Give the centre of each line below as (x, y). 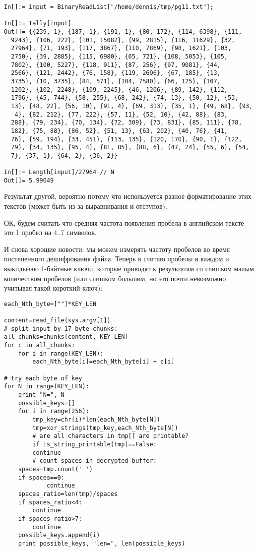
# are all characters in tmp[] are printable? (111, 436)
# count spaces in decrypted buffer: (95, 461)
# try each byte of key (43, 378)
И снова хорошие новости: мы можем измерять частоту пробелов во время (117, 249)
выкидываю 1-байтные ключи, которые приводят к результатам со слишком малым (129, 268)
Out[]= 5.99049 (29, 180)
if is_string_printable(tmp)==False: (95, 444)
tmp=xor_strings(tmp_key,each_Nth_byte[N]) (105, 428)
